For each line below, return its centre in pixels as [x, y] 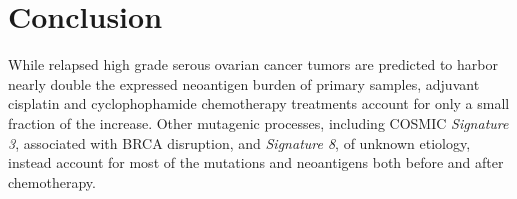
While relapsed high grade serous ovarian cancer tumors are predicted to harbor [253, 64]
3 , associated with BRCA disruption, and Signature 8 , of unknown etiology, [239, 142]
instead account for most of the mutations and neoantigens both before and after [256, 162]
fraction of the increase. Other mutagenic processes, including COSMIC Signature [258, 122]
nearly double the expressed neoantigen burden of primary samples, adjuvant [244, 83]
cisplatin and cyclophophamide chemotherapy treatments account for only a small [259, 103]
